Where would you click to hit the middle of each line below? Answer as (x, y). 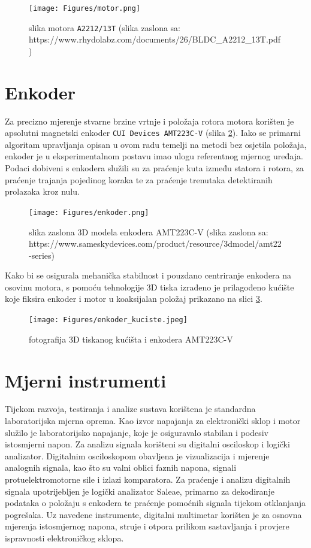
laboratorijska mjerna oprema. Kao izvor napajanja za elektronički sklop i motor (153, 421)
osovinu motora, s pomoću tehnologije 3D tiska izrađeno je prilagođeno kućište (150, 287)
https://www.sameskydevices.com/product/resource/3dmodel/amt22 (155, 243)
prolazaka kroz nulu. (42, 191)
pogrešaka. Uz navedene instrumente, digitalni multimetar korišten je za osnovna (153, 514)
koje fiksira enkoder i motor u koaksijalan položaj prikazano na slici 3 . (134, 299)
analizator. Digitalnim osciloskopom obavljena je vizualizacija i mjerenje (137, 455)
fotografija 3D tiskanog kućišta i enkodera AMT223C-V (131, 339)
